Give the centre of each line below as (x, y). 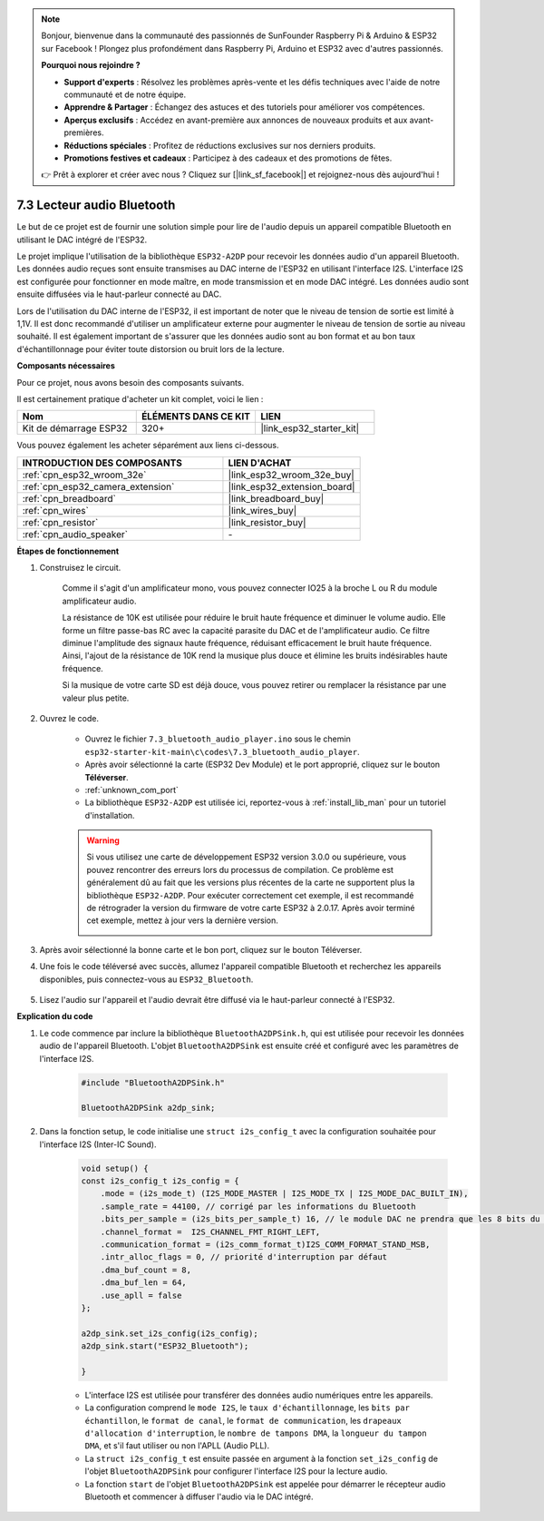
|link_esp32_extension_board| (291, 486)
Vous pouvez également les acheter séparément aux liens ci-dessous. (148, 446)
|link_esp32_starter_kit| (310, 428)
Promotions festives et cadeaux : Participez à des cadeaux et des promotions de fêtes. (228, 158)
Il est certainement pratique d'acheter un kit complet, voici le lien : (140, 398)
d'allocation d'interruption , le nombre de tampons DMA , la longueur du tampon (256, 1433)
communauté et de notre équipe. (125, 94)
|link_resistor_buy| (267, 522)
